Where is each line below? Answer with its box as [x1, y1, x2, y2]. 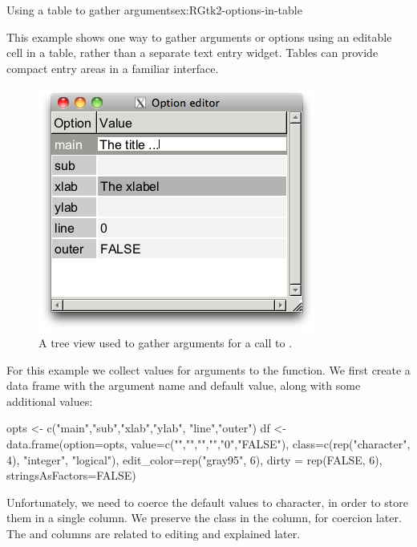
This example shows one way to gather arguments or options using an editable [6, 28, 392, 45]
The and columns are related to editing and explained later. [6, 525, 301, 541]
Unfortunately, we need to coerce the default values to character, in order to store [6, 493, 408, 510]
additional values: [6, 392, 93, 409]
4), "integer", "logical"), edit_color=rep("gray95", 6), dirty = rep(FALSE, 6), [6, 451, 383, 468]
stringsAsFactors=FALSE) [6, 467, 136, 484]
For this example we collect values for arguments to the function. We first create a [6, 361, 411, 378]
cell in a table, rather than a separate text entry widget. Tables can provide [6, 44, 379, 61]
